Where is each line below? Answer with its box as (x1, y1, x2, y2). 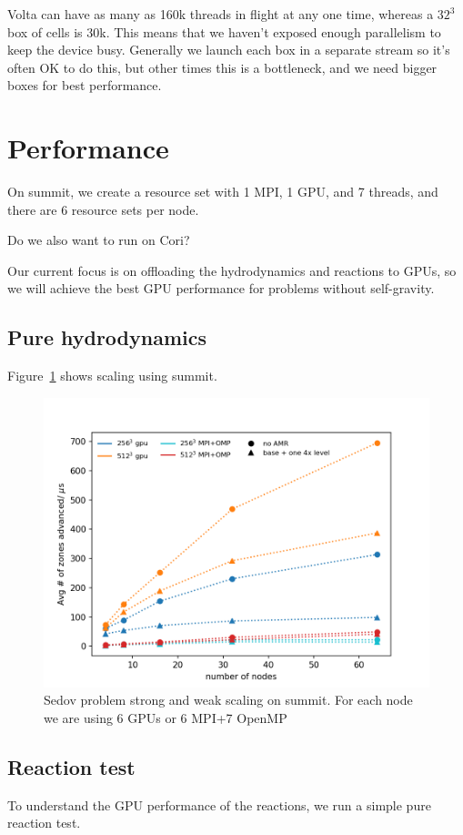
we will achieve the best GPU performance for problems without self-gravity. (7, 279, 435, 298)
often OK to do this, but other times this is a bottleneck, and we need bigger (7, 57, 438, 76)
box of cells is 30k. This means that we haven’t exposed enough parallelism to (7, 22, 441, 41)
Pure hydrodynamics (7, 323, 207, 351)
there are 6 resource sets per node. (7, 199, 199, 219)
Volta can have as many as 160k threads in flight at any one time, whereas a (7, 5, 434, 23)
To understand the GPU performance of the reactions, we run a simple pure (7, 795, 431, 814)
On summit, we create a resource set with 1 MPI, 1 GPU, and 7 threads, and (7, 182, 438, 201)
